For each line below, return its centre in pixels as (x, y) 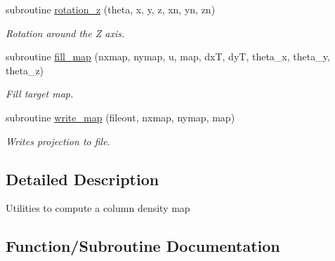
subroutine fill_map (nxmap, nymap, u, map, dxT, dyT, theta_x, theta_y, (168, 56)
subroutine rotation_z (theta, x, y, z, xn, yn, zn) (111, 9)
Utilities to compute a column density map (98, 208)
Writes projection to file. (58, 141)
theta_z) (25, 70)
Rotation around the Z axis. (65, 33)
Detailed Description (83, 179)
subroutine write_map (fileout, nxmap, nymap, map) (120, 117)
